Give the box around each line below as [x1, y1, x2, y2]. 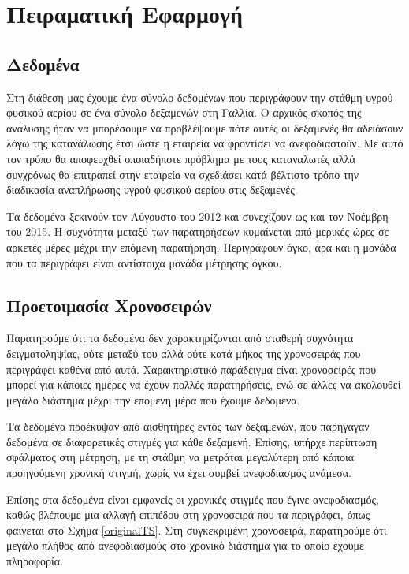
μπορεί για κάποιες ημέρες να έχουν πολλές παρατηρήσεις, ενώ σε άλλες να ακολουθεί [6, 376, 401, 393]
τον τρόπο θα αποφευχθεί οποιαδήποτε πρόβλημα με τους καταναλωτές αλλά [6, 150, 355, 166]
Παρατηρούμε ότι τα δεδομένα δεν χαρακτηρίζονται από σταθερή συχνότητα [6, 330, 354, 346]
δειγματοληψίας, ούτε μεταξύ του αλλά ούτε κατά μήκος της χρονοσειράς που [6, 345, 361, 361]
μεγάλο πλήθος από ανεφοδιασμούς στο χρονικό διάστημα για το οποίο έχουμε [6, 537, 364, 553]
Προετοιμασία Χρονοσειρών [6, 293, 212, 317]
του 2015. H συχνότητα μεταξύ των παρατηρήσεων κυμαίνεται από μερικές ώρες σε [6, 223, 389, 240]
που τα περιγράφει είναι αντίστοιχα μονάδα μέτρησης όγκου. [6, 254, 282, 270]
